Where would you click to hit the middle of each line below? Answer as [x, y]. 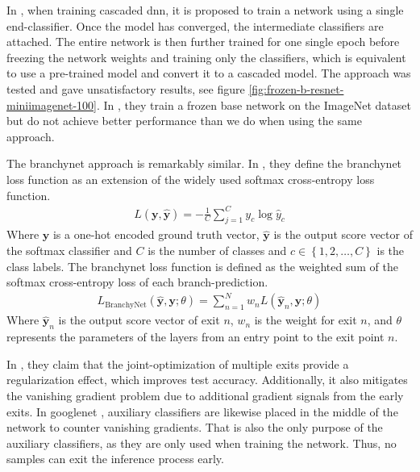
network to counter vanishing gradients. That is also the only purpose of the [195, 427]
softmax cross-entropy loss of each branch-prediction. [137, 282]
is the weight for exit [306, 320]
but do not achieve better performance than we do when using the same [184, 121]
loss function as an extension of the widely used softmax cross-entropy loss [191, 179]
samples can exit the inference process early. [115, 459]
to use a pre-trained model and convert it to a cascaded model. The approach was [209, 73]
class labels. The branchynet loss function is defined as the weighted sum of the [202, 266]
